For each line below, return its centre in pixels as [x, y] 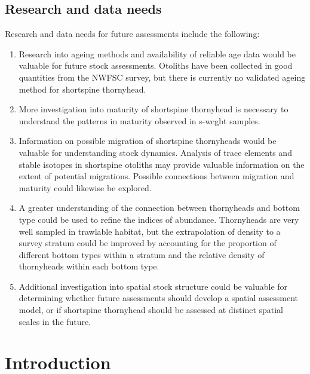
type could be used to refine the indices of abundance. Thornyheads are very [159, 219]
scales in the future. [55, 321]
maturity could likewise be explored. [85, 187]
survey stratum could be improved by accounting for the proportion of [148, 243]
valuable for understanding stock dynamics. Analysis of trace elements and [155, 152]
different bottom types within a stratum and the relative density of [142, 254]
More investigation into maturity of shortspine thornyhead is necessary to [154, 109]
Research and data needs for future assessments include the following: [132, 34]
